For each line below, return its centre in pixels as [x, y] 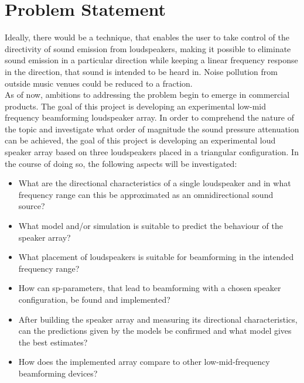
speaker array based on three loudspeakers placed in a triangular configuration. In [152, 152]
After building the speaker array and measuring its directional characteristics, [158, 319]
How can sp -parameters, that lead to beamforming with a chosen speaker [150, 288]
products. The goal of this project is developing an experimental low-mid [136, 106]
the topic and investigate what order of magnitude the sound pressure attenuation [152, 129]
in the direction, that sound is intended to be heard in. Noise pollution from [141, 71]
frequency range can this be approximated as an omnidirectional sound [146, 194]
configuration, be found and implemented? [94, 299]
